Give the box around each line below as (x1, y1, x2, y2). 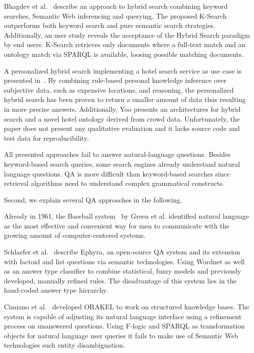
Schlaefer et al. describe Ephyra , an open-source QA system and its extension (4, 247, 240, 257)
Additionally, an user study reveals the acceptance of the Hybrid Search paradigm (4, 29, 250, 40)
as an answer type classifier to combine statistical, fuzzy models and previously (4, 266, 241, 276)
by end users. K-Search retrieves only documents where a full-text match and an (4, 39, 246, 50)
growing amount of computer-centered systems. (4, 230, 146, 240)
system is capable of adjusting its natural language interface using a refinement (4, 311, 242, 321)
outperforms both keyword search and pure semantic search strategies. (4, 20, 215, 30)
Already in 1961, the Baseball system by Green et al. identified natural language (4, 211, 249, 221)
